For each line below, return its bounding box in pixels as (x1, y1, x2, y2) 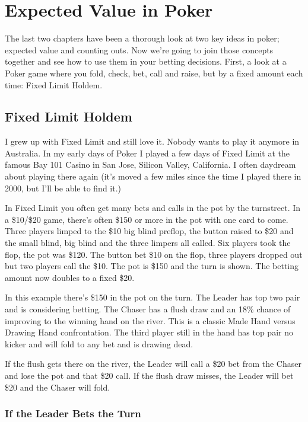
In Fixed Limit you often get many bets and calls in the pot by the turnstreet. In (5, 202, 301, 214)
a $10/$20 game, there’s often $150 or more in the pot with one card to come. (5, 213, 288, 225)
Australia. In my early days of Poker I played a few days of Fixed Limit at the (5, 146, 290, 159)
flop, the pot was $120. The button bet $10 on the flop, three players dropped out (5, 248, 303, 260)
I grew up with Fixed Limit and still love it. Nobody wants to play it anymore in (5, 135, 300, 148)
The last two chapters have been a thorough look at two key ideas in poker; (5, 32, 280, 44)
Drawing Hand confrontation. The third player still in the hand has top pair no (5, 326, 293, 338)
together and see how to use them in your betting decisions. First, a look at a (5, 55, 287, 68)
